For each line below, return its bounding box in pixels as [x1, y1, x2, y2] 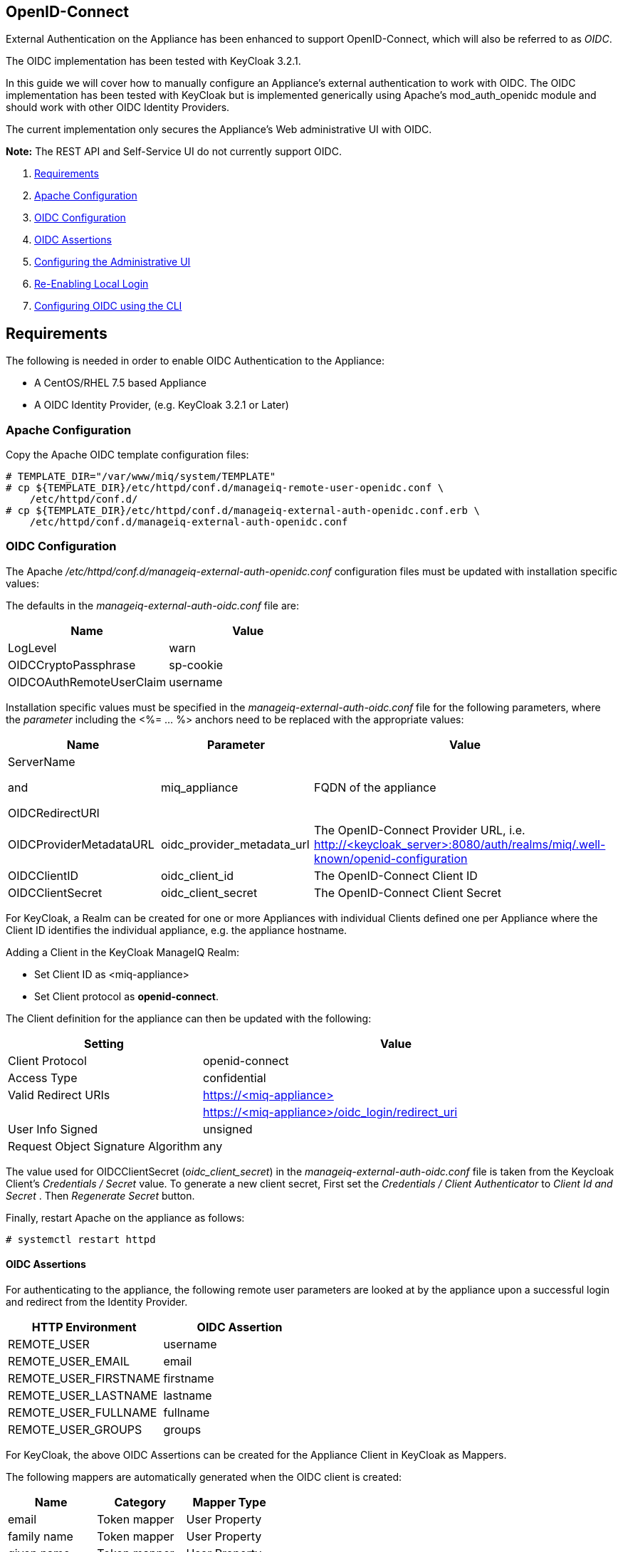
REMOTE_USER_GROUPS [8, 1422, 142, 1437]
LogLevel [8, 640, 57, 655]
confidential [203, 1070, 266, 1085]
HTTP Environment [31, 1319, 137, 1334]
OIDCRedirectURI [8, 805, 100, 820]
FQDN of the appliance [314, 780, 436, 795]
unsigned [203, 1121, 253, 1136]
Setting [84, 1036, 124, 1051]
